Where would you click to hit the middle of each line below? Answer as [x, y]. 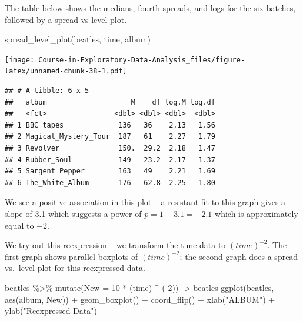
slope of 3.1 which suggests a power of [73, 214]
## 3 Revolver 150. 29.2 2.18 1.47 [110, 148]
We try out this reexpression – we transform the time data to [115, 245]
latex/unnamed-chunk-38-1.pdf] [66, 71]
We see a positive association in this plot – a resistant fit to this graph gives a [145, 202]
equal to [19, 225]
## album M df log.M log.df [110, 102]
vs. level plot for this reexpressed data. [75, 268]
